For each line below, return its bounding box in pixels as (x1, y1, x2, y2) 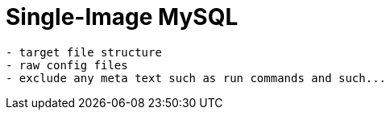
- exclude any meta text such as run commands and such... (6, 71, 387, 85)
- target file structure (6, 45, 162, 59)
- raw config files (6, 58, 128, 72)
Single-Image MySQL (6, 3, 239, 31)
